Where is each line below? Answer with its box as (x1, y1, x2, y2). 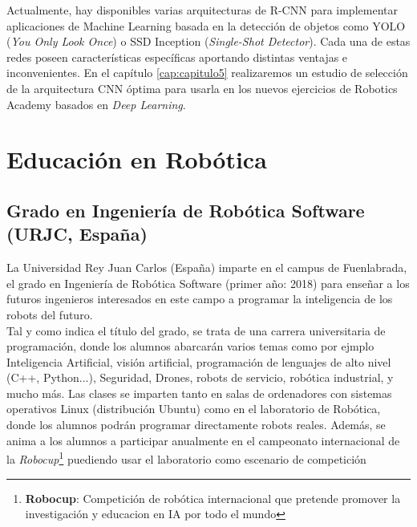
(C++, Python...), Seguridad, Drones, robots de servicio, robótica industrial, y (6, 369, 394, 386)
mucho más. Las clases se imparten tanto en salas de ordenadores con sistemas (6, 384, 392, 401)
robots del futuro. (6, 306, 93, 322)
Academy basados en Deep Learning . (6, 95, 186, 112)
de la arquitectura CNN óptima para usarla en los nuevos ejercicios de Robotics (6, 79, 398, 96)
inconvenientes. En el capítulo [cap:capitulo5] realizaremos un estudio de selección (6, 64, 408, 81)
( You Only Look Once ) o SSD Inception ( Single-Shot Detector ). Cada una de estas (6, 33, 411, 50)
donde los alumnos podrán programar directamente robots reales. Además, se (6, 416, 386, 433)
